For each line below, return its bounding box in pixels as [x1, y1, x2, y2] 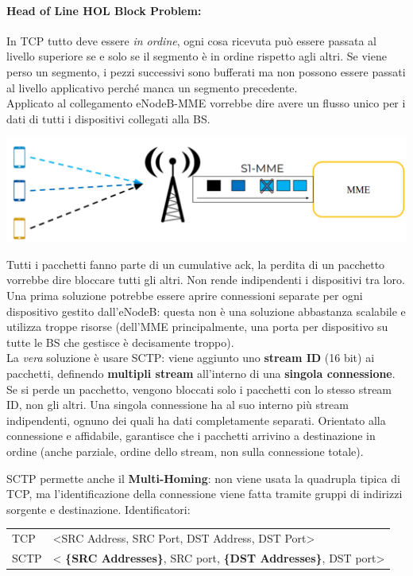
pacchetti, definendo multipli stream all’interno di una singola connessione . [6, 365, 396, 382]
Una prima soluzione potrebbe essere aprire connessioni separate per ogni [6, 287, 363, 304]
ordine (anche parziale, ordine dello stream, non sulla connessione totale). [6, 443, 364, 459]
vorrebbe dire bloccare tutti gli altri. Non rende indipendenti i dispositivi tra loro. [6, 271, 405, 288]
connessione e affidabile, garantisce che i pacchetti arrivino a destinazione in [6, 427, 376, 444]
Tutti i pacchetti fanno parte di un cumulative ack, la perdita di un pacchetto [6, 255, 385, 272]
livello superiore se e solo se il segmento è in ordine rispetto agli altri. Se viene [6, 48, 387, 64]
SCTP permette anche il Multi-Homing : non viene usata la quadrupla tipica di [6, 469, 400, 486]
